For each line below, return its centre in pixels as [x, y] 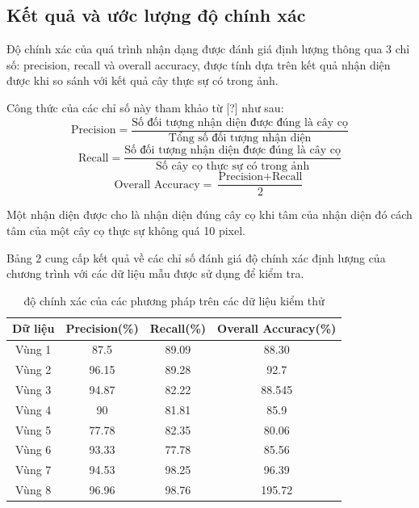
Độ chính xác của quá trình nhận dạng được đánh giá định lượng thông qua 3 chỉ [208, 49]
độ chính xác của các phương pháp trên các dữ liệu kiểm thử [174, 300]
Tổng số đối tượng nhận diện [240, 139]
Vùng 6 [34, 449]
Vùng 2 [34, 369]
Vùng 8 [34, 490]
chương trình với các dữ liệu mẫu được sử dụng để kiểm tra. [155, 273]
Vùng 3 [34, 389]
